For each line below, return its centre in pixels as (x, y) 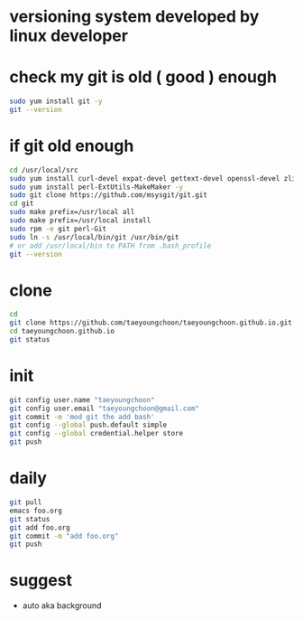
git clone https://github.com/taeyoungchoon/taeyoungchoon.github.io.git (151, 323)
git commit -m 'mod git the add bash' (82, 417)
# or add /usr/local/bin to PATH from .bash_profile (110, 246)
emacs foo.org (36, 511)
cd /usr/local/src (44, 170)
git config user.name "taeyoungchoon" (82, 399)
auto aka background (62, 606)
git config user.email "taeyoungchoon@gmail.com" (105, 409)
